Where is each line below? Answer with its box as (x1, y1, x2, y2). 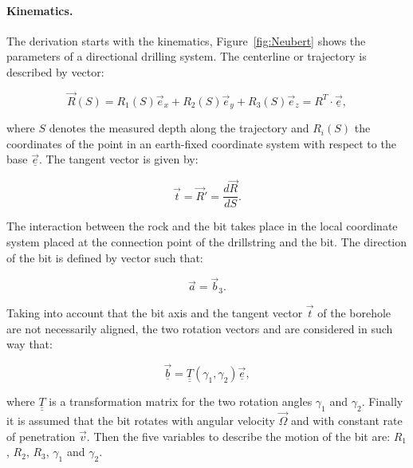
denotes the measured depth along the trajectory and (49, 120, 309, 136)
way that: (6, 336, 53, 352)
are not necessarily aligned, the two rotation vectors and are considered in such (6, 320, 393, 336)
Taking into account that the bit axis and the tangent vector (6, 304, 303, 321)
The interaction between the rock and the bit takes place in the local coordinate (6, 218, 398, 234)
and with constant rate (290, 412, 403, 428)
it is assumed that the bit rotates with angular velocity (6, 412, 275, 428)
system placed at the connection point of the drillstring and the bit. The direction (6, 233, 407, 250)
